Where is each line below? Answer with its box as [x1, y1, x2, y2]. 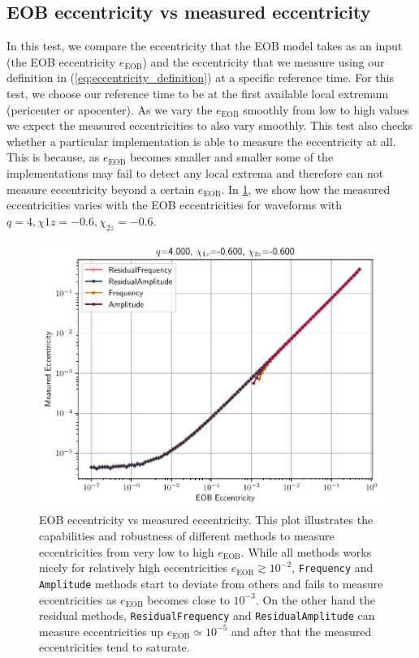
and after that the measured [231, 622, 372, 639]
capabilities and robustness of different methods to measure [39, 527, 335, 544]
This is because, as [6, 148, 100, 166]
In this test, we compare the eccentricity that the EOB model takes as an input [6, 37, 403, 54]
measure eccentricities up [39, 622, 164, 639]
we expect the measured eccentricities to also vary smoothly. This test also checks [6, 117, 413, 134]
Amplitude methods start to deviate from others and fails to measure [39, 574, 383, 591]
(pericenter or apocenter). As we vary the [6, 101, 213, 118]
